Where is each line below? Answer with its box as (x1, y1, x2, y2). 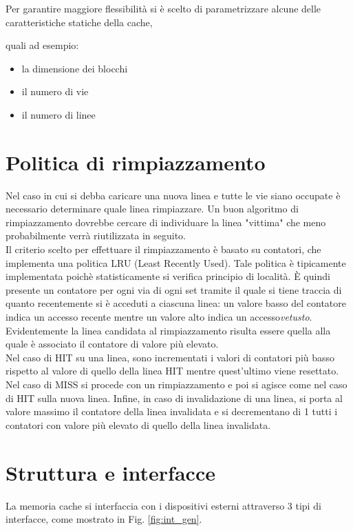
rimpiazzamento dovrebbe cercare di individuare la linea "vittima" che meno (6, 214, 326, 229)
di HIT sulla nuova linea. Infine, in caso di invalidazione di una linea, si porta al (6, 390, 343, 405)
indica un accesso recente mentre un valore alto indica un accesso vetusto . (6, 310, 312, 324)
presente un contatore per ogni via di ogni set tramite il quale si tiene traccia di (6, 282, 342, 297)
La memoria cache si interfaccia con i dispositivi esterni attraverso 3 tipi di (6, 498, 321, 512)
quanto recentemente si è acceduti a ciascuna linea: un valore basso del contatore (6, 296, 347, 310)
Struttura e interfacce (6, 458, 215, 486)
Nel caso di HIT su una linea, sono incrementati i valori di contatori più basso (6, 350, 335, 364)
